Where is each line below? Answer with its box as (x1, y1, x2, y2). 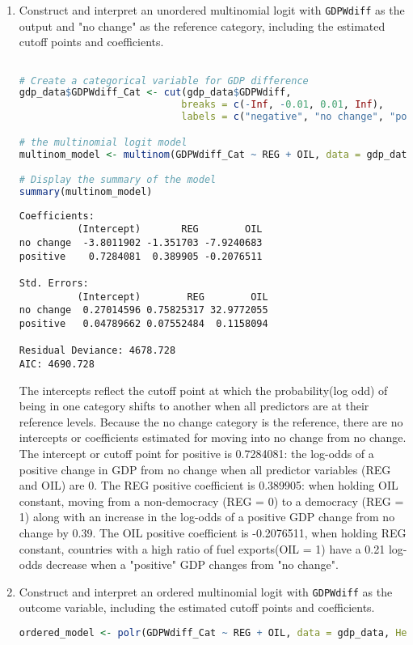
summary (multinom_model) (19, 185, 153, 197)
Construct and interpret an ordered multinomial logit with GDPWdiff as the (19, 583, 393, 600)
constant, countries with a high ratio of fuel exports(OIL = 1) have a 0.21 (19, 540, 386, 557)
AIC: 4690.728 (19, 359, 95, 371)
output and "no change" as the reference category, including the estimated (19, 17, 386, 34)
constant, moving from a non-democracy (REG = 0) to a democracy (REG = (19, 492, 404, 509)
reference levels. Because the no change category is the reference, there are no (19, 413, 403, 430)
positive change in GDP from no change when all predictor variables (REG (19, 460, 391, 477)
